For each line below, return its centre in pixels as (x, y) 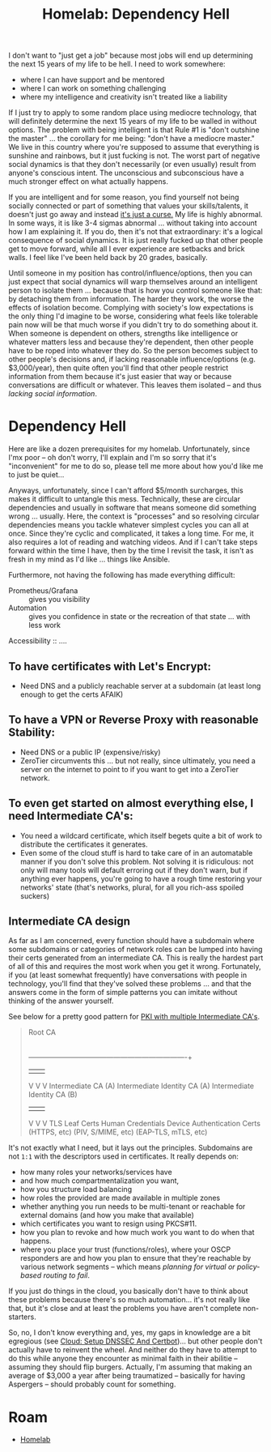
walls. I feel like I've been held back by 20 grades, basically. (108, 258)
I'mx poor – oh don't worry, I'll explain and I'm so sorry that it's (112, 458)
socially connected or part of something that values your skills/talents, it (129, 206)
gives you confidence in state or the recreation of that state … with (140, 617)
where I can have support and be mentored (92, 80)
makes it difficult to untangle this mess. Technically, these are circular (125, 499)
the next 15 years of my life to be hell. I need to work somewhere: (117, 64)
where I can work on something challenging (93, 88)
